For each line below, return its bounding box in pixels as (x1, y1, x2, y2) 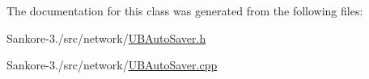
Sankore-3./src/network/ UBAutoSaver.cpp (6, 56, 218, 73)
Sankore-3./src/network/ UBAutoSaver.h (6, 29, 206, 46)
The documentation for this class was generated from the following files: (6, 2, 363, 19)
